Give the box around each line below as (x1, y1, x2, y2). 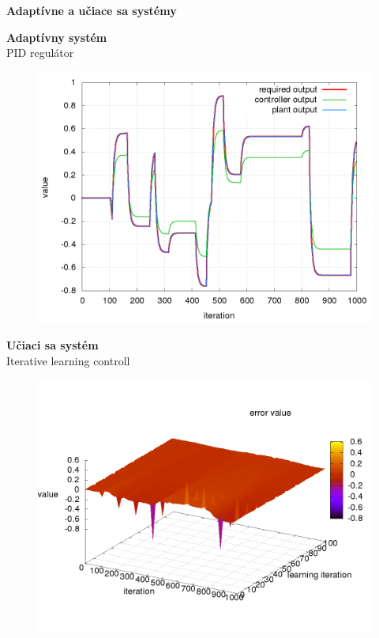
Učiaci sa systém (6, 337, 99, 353)
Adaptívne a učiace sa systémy (6, 2, 177, 18)
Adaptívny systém (6, 28, 107, 45)
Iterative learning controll (6, 352, 130, 368)
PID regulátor (6, 44, 74, 61)
